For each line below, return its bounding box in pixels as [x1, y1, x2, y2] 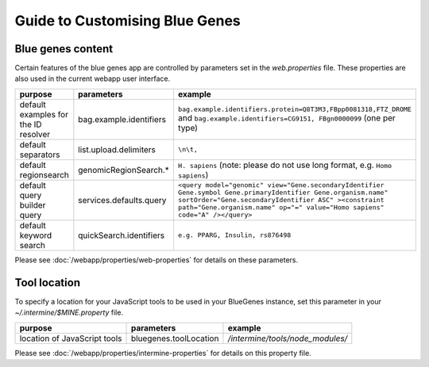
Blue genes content [14, 42, 114, 55]
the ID [19, 119, 43, 130]
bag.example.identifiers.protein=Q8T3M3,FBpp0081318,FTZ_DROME [177, 105, 412, 114]
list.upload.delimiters [78, 143, 157, 155]
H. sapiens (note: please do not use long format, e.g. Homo [177, 159, 392, 170]
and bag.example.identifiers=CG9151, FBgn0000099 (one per [177, 113, 396, 124]
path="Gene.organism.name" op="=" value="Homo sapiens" [177, 203, 385, 212]
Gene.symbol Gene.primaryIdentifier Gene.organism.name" [177, 189, 388, 197]
